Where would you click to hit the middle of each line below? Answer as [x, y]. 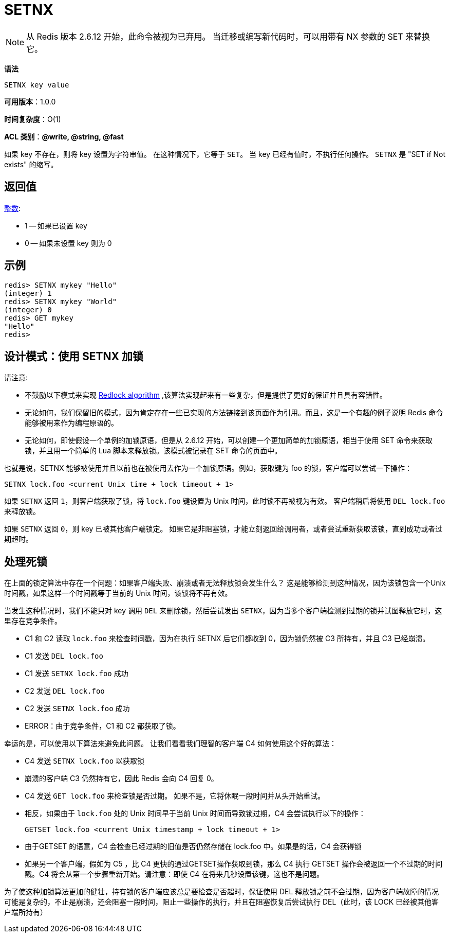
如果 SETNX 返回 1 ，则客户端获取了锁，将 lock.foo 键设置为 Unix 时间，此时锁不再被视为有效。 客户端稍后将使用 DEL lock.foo [225, 501]
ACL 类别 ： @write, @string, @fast [64, 136]
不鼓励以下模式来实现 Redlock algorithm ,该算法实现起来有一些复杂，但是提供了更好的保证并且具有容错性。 [206, 395]
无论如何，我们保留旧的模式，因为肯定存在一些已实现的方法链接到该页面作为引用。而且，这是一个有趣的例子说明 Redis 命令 [234, 413]
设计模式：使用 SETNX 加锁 [74, 356]
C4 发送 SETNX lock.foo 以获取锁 [85, 761]
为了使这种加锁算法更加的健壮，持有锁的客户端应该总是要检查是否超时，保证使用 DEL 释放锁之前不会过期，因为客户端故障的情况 [222, 892]
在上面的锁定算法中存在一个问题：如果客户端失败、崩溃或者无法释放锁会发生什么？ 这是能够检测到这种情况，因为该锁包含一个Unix [225, 583]
